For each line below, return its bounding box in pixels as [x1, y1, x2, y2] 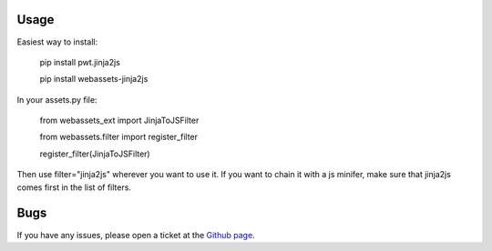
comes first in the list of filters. [16, 182, 132, 193]
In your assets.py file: [16, 94, 97, 105]
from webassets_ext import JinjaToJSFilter [39, 115, 200, 126]
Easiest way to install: [16, 36, 98, 47]
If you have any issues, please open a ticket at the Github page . [16, 229, 255, 240]
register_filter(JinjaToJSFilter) [39, 148, 150, 159]
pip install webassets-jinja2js [39, 74, 149, 85]
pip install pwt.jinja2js [39, 56, 120, 67]
